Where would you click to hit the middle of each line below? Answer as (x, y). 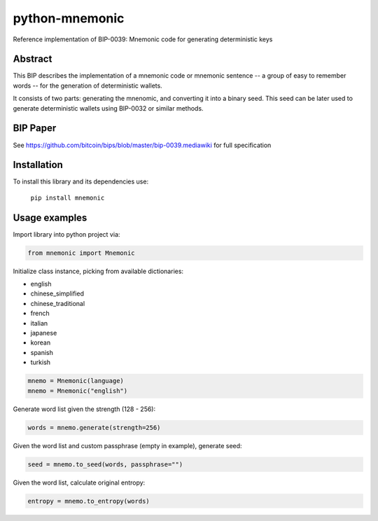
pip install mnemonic (68, 197)
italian (39, 323)
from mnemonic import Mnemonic (82, 253)
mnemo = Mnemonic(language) (76, 381)
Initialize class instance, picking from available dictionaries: (98, 271)
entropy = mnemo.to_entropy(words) (89, 501)
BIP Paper (35, 128)
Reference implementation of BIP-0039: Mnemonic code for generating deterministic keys (143, 39)
